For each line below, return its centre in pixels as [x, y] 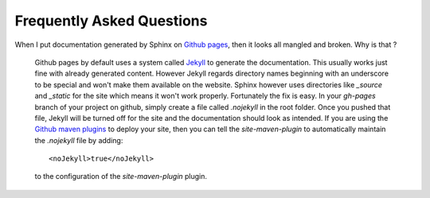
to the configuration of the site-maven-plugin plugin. [121, 177]
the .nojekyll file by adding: [79, 140]
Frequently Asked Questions [111, 21]
